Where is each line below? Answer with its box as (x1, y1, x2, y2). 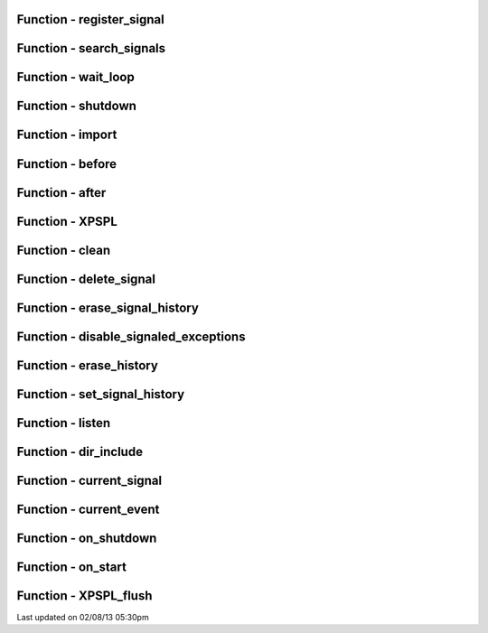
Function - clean (16, 242, 111, 257)
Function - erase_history (16, 358, 158, 373)
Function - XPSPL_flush (16, 588, 153, 603)
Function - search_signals (16, 41, 166, 56)
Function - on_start (16, 559, 127, 574)
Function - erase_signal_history (16, 300, 199, 315)
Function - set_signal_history (16, 386, 185, 402)
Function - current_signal (16, 472, 163, 488)
